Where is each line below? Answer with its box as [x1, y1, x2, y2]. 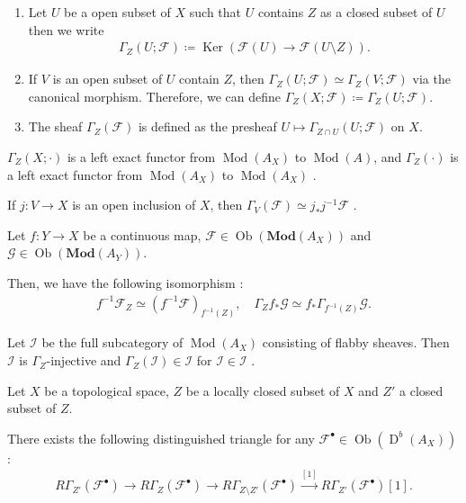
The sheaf [28, 117, 83, 136]
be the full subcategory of [41, 333, 184, 352]
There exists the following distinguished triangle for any [7, 428, 315, 447]
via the [412, 69, 451, 88]
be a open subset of [64, 3, 171, 21]
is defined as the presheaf [138, 117, 277, 136]
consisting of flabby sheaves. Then [262, 333, 450, 352]
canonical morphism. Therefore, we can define [28, 86, 281, 105]
